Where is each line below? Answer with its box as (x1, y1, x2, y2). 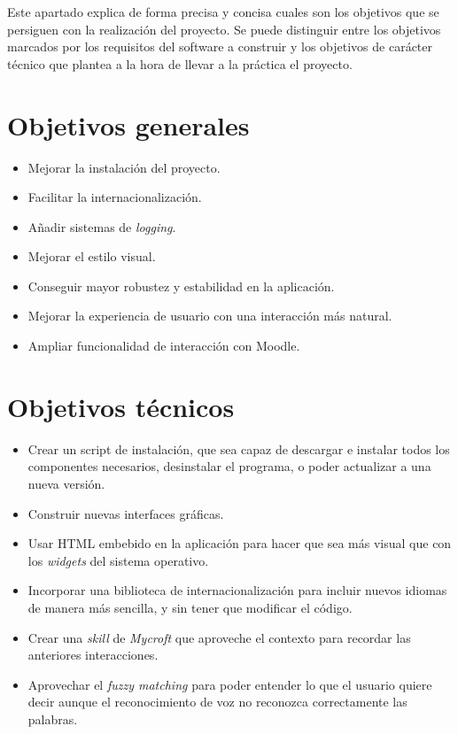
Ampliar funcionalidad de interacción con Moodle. (27, 336, 300, 355)
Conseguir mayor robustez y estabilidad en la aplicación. (27, 276, 335, 295)
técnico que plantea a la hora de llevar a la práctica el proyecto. (7, 54, 353, 73)
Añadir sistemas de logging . (27, 217, 176, 236)
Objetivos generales (7, 106, 250, 143)
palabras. (27, 709, 78, 728)
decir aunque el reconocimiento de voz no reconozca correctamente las (27, 692, 408, 711)
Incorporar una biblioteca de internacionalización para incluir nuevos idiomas (27, 581, 447, 599)
